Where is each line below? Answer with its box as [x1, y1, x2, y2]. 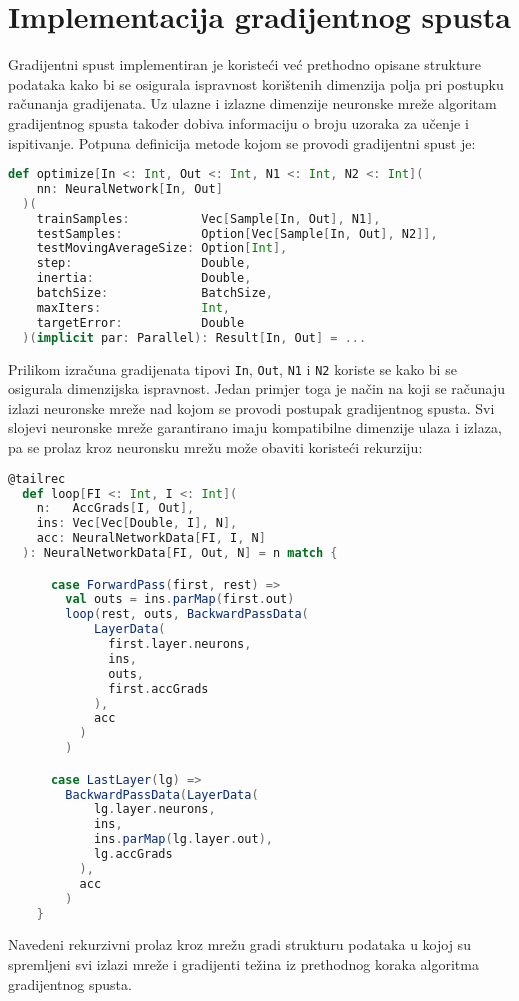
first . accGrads [108, 681, 209, 696]
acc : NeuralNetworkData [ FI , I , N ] [36, 531, 266, 546]
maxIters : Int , [36, 300, 230, 315]
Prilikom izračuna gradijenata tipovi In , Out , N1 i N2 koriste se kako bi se [8, 358, 457, 379]
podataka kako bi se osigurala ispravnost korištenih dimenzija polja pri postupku [8, 73, 504, 94]
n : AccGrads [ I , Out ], [36, 501, 195, 516]
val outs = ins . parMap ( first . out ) [65, 592, 295, 607]
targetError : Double [36, 315, 245, 330]
